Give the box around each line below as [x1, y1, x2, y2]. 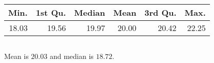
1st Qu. [35, 7, 66, 19]
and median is [50, 50, 94, 61]
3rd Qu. [144, 7, 177, 19]
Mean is [4, 50, 29, 61]
